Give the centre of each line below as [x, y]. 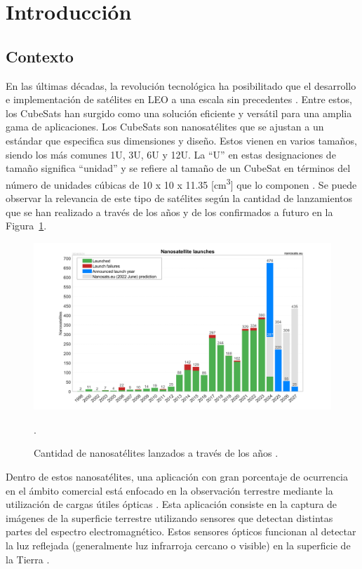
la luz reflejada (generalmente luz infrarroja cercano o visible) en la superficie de [178, 545]
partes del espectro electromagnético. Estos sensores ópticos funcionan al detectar [181, 531]
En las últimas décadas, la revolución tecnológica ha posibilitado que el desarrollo [181, 85]
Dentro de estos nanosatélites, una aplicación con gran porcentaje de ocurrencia [177, 477]
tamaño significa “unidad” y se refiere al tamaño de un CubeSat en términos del [178, 168]
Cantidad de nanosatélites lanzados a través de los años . [156, 453]
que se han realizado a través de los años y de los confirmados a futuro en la [169, 212]
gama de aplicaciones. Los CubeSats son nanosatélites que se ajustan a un [165, 127]
